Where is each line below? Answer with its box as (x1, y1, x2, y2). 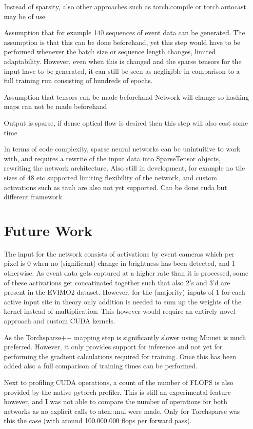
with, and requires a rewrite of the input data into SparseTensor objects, (4, 153, 221, 163)
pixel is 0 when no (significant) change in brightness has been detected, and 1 (4, 258, 235, 268)
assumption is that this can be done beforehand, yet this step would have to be (4, 37, 241, 47)
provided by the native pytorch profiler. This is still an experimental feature (4, 386, 231, 397)
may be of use (4, 11, 45, 21)
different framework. (4, 192, 64, 202)
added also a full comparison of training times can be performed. (4, 361, 197, 371)
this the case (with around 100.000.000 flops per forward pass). (4, 415, 192, 426)
